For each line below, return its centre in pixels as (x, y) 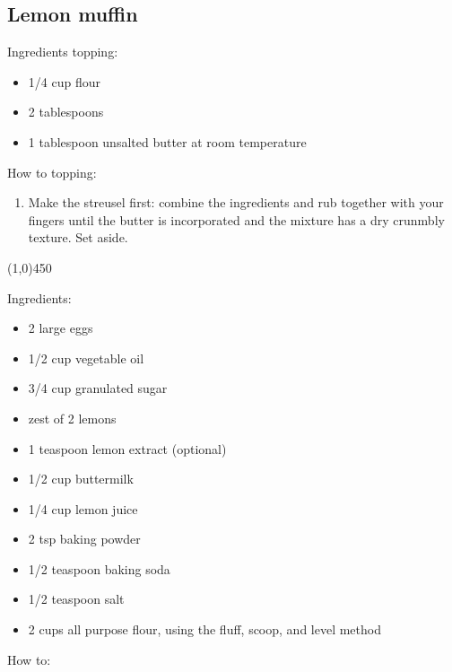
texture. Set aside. (78, 237)
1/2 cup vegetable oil (86, 358)
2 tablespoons (66, 112)
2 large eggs (61, 328)
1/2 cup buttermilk (81, 479)
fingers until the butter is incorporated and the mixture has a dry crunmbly (236, 219)
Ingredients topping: (63, 52)
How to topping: (52, 172)
